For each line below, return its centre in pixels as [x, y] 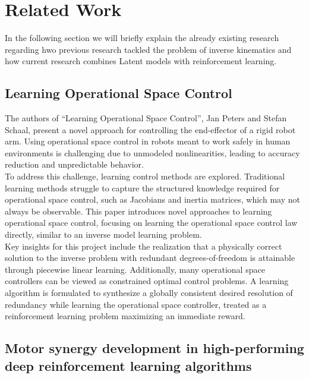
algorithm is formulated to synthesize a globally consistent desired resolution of [149, 293]
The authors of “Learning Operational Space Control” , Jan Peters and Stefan [146, 118]
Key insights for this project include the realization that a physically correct [144, 246]
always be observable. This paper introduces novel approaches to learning [138, 211]
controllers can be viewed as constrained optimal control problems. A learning [147, 281]
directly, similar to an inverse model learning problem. [103, 234]
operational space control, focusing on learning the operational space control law [151, 223]
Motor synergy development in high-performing [154, 348]
